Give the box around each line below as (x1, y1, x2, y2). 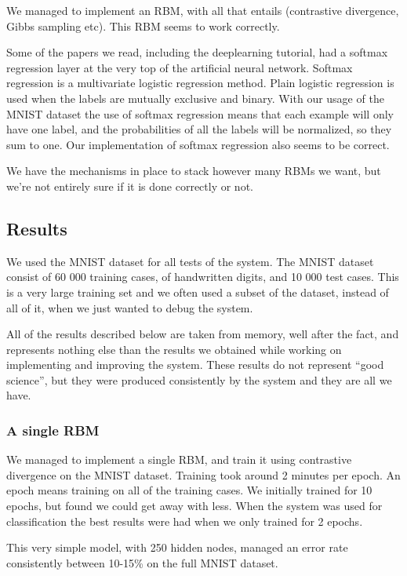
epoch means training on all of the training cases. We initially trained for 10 (6, 482, 372, 498)
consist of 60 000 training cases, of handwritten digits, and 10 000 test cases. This (6, 268, 399, 285)
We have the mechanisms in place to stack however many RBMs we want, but (6, 162, 381, 179)
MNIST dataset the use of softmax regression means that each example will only (6, 105, 394, 122)
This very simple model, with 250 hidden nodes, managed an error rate (6, 539, 348, 556)
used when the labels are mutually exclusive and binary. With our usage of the (6, 89, 384, 106)
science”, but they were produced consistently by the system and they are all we (6, 371, 392, 388)
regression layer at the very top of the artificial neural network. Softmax (6, 59, 353, 75)
